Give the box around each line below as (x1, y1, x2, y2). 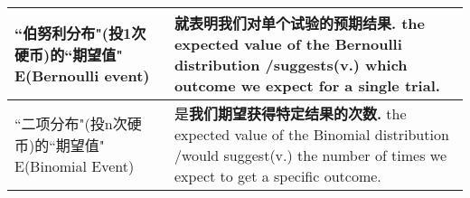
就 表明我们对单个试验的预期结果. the (174, 13, 425, 33)
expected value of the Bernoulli (174, 33, 402, 54)
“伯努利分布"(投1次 (14, 23, 146, 43)
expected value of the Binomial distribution (174, 124, 449, 145)
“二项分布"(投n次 (14, 113, 127, 134)
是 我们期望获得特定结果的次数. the (174, 103, 407, 124)
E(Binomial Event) (14, 156, 135, 176)
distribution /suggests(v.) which (174, 54, 408, 75)
